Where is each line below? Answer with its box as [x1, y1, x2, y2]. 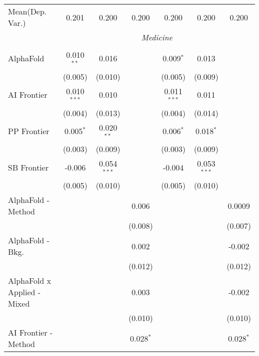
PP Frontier [8, 125, 50, 137]
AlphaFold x [8, 275, 51, 287]
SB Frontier [8, 161, 49, 173]
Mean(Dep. [8, 5, 47, 17]
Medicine [141, 31, 173, 43]
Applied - [8, 286, 41, 298]
